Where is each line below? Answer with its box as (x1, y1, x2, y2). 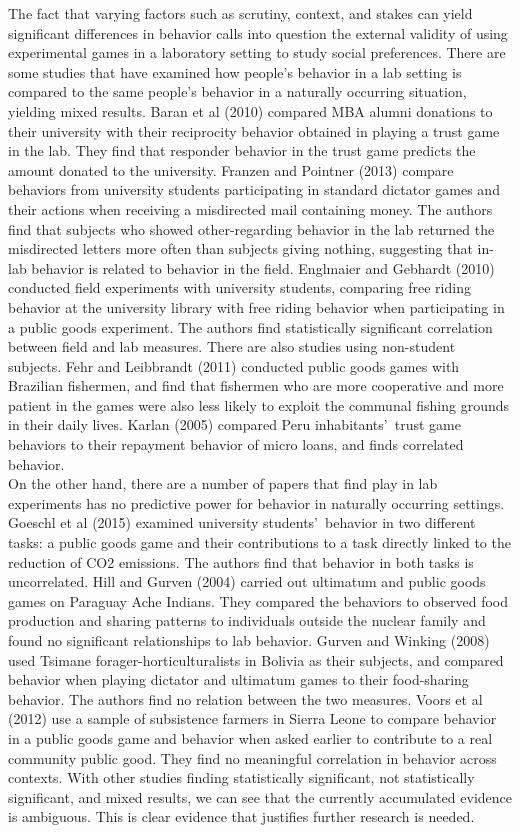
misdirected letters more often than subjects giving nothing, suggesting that (8, 238, 473, 259)
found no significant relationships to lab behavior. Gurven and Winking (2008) (8, 630, 490, 650)
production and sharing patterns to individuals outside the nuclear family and (8, 610, 486, 631)
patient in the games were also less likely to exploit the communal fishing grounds (8, 394, 510, 415)
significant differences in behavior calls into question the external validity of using (8, 22, 508, 43)
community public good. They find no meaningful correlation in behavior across (8, 747, 497, 768)
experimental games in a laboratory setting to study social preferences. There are (8, 42, 506, 63)
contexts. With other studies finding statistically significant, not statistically (8, 767, 475, 788)
